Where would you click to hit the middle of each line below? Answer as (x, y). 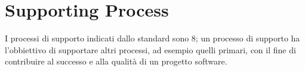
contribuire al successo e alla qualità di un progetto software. (116, 61)
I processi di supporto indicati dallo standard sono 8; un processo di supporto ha (152, 38)
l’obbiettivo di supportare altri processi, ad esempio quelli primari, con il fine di (150, 49)
